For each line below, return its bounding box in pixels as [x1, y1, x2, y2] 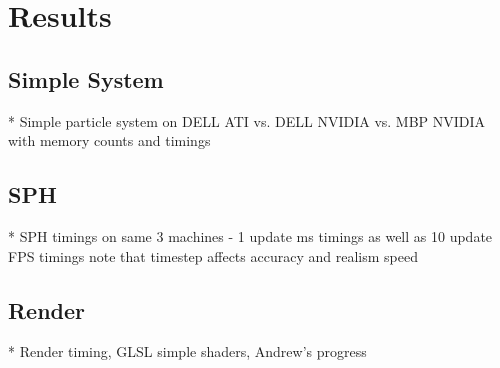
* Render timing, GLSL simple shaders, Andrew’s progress [8, 341, 367, 362]
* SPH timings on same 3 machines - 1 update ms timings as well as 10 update [8, 225, 493, 246]
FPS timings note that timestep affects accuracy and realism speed [8, 245, 418, 266]
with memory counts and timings [8, 130, 211, 151]
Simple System [8, 63, 164, 94]
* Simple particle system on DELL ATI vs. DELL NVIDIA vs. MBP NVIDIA [8, 110, 486, 131]
